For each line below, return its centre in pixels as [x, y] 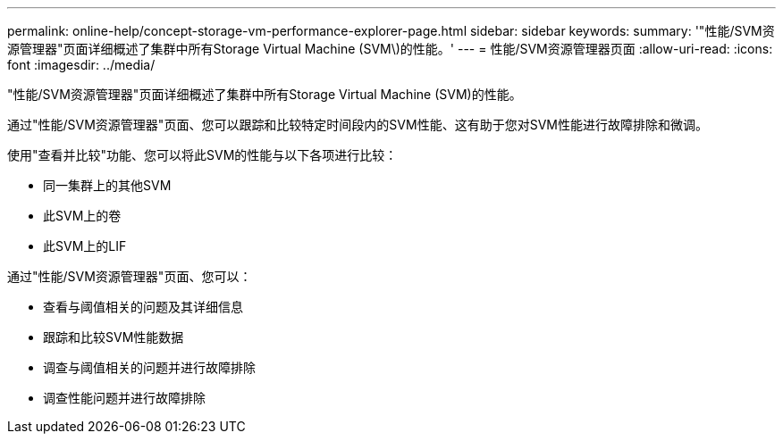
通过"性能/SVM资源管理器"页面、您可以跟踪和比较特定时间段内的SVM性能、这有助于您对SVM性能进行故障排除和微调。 [358, 125]
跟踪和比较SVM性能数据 [114, 337]
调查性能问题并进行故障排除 [124, 398]
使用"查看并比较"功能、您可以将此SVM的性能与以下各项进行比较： [202, 155]
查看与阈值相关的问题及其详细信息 [143, 307]
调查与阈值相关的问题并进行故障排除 [149, 367]
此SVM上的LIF [85, 246]
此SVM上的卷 [82, 216]
